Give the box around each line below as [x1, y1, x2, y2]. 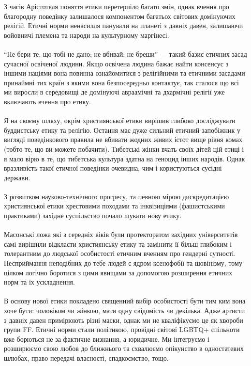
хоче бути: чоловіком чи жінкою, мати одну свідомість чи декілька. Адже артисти [4, 305, 245, 315]
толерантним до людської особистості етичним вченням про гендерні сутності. [4, 248, 236, 258]
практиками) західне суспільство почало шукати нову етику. [4, 210, 182, 221]
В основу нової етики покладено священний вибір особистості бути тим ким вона [4, 296, 246, 306]
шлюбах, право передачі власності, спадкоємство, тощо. [4, 352, 169, 363]
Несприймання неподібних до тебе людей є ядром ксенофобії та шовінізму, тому [4, 258, 242, 268]
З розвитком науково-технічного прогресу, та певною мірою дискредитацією [4, 191, 229, 201]
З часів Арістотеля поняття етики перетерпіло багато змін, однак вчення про [4, 1, 229, 11]
